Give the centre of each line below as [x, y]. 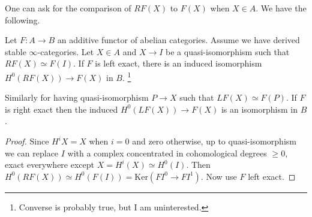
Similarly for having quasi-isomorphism [77, 97]
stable [16, 51]
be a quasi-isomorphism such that [228, 51]
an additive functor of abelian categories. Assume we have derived [178, 40]
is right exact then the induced [61, 109]
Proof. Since [27, 141]
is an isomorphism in [259, 109]
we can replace [32, 153]
